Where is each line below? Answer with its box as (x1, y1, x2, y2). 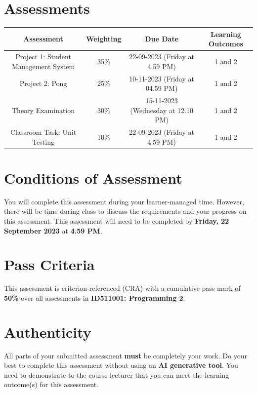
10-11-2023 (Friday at (129, 73, 194, 83)
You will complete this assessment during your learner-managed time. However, (4, 196, 244, 206)
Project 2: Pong (19, 78, 67, 88)
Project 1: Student (15, 51, 71, 62)
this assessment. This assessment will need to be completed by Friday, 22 (4, 215, 229, 226)
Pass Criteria (4, 254, 95, 275)
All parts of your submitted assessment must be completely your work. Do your (4, 350, 247, 360)
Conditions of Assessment (4, 167, 182, 188)
